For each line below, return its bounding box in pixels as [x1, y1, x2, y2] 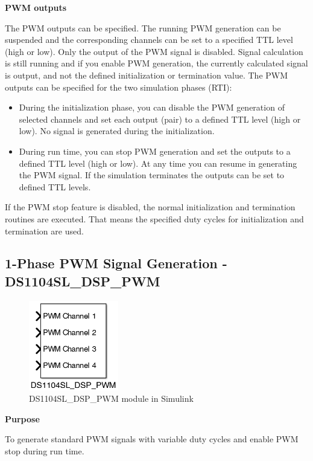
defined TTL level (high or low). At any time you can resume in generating [19, 156, 297, 169]
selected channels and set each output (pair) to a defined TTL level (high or [19, 112, 301, 125]
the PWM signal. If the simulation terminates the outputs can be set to [19, 169, 285, 181]
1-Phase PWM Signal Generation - [5, 254, 227, 272]
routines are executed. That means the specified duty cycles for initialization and [5, 212, 304, 225]
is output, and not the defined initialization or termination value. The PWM [5, 68, 288, 81]
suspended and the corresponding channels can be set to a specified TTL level [5, 33, 293, 46]
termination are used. [5, 224, 84, 237]
